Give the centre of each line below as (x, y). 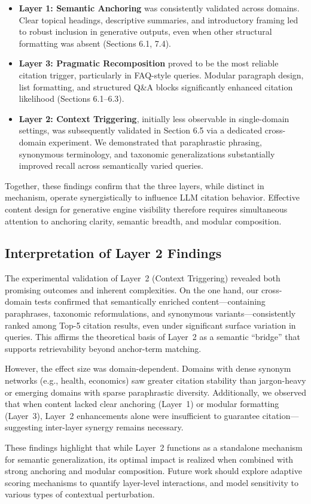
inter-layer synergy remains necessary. (114, 427)
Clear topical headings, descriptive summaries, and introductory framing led (158, 19)
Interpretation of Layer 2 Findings (113, 253)
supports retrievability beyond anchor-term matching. (103, 348)
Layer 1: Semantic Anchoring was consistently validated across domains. (159, 8)
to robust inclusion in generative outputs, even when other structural (145, 31)
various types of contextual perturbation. (80, 494)
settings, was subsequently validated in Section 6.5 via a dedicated (141, 130)
